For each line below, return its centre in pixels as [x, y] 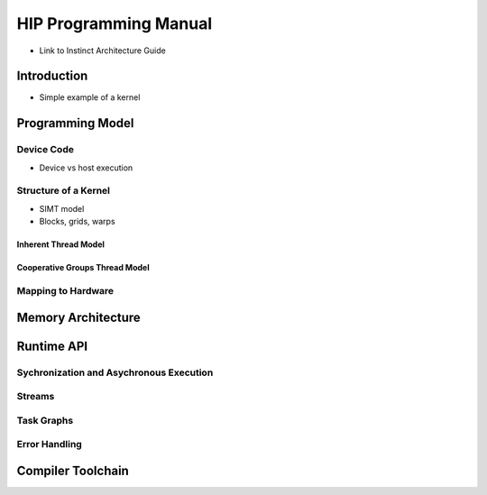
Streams [36, 397]
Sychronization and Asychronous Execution [115, 372]
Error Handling [50, 445]
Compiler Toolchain [73, 470]
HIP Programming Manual [115, 23]
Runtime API [52, 346]
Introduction [52, 76]
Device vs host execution [86, 168]
